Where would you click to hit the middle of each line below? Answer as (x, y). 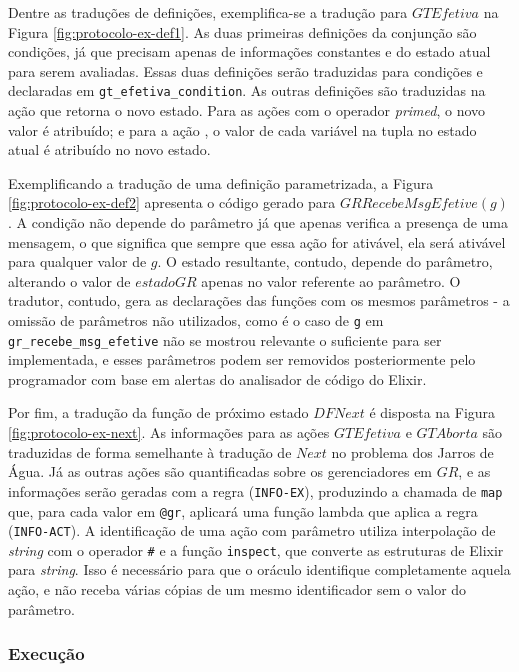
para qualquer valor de (77, 261)
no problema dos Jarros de (412, 451)
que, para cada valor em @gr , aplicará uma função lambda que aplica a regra (243, 510)
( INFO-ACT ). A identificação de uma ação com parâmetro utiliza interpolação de (252, 530)
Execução (46, 653)
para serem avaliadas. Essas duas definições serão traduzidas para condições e (245, 70)
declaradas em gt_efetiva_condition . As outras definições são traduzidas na (247, 90)
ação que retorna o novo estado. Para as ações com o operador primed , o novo (247, 110)
